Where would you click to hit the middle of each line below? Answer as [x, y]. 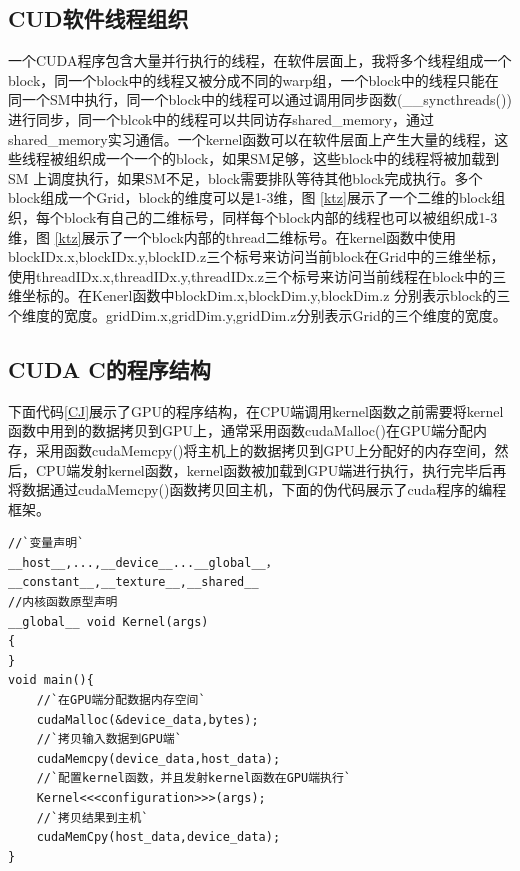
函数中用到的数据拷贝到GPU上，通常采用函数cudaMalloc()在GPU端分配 [240, 430]
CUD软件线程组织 [98, 18]
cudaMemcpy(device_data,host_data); [158, 758]
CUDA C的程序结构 [109, 368]
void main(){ [51, 680]
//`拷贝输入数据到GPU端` [109, 739]
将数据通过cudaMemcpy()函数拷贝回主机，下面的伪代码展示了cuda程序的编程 [257, 489]
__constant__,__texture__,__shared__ [133, 582]
